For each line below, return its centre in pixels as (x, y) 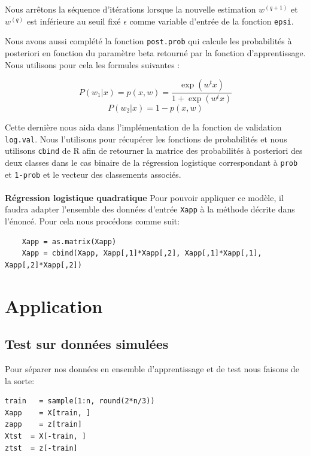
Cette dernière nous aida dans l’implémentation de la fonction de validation (143, 127)
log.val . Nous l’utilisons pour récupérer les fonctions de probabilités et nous (146, 139)
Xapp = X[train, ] (48, 413)
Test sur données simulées (87, 344)
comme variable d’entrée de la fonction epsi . (212, 21)
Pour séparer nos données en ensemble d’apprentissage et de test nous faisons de (152, 368)
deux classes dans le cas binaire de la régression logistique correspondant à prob (151, 162)
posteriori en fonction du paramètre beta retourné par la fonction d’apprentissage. (155, 52)
